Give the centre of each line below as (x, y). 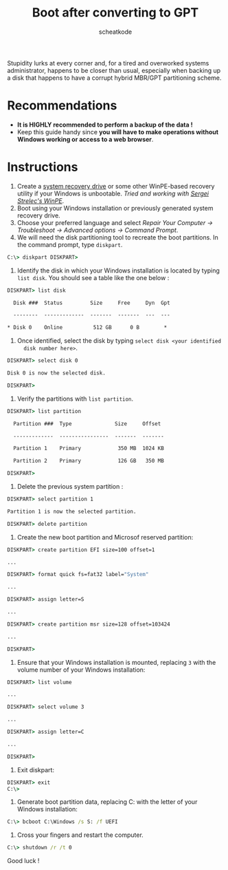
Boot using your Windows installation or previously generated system (115, 208)
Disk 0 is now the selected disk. (57, 373)
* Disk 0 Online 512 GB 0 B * (87, 328)
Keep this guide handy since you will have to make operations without (117, 131)
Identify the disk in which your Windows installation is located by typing (118, 270)
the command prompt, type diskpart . (70, 244)
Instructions (43, 167)
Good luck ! (23, 861)
